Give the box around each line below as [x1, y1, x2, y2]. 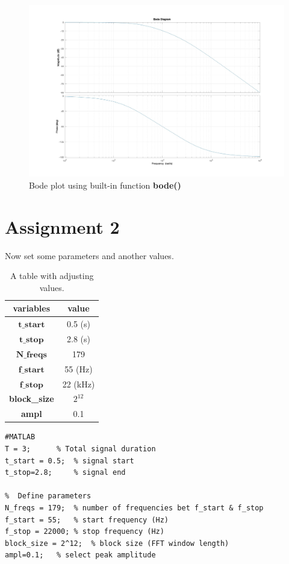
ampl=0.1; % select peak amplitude [5, 551, 156, 560]
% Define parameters [5, 492, 92, 501]
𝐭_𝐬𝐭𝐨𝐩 [19, 336, 44, 345]
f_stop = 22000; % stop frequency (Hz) [5, 527, 164, 536]
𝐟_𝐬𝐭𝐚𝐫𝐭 [18, 365, 45, 374]
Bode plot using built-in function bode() [29, 178, 181, 191]
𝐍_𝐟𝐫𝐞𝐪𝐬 [16, 350, 47, 359]
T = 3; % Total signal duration [5, 444, 156, 453]
